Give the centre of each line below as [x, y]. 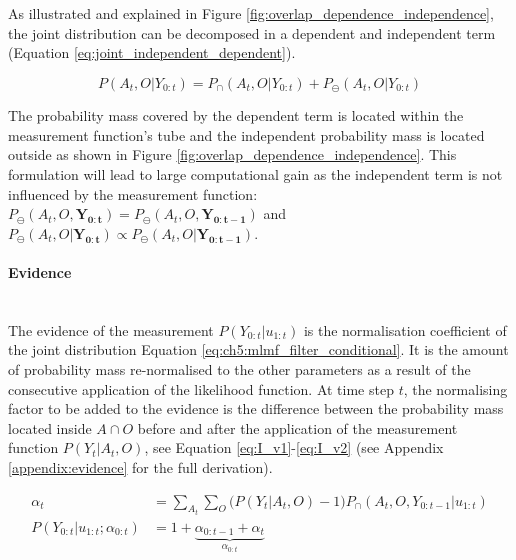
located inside [50, 427]
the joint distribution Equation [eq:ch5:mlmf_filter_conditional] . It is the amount [258, 349]
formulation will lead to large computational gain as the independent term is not [255, 174]
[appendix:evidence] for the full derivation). [140, 466]
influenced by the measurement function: [133, 193]
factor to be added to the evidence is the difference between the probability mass [256, 408]
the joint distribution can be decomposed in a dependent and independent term [252, 32]
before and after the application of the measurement [297, 427]
